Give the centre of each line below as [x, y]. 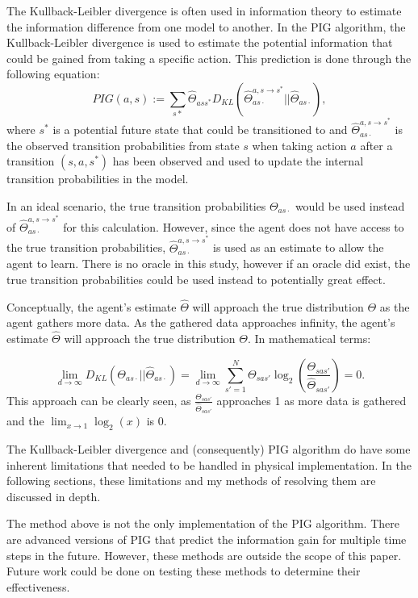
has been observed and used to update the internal [238, 161]
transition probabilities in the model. [98, 179]
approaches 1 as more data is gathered [311, 400]
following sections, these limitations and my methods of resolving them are [191, 481]
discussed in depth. [54, 496]
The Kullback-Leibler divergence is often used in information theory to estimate [204, 10]
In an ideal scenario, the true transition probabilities [136, 206]
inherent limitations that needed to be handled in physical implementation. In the [209, 464]
